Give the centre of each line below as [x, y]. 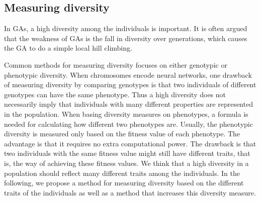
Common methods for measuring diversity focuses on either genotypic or [116, 64]
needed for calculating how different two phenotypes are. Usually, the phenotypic [128, 124]
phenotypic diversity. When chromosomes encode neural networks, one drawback [128, 74]
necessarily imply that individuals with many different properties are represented [128, 104]
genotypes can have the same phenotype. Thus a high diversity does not [115, 94]
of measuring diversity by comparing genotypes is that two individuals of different [130, 84]
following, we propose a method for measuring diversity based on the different [124, 183]
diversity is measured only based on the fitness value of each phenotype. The [122, 134]
